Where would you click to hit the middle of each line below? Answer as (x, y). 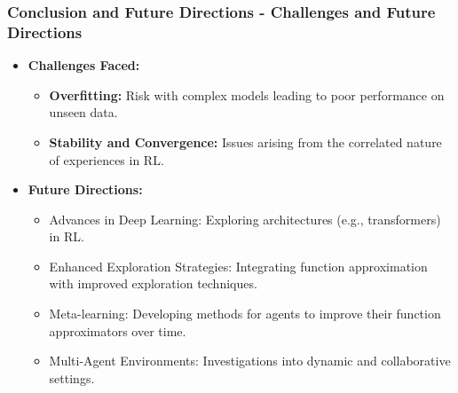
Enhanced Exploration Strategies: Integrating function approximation (238, 266)
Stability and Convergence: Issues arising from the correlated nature (245, 141)
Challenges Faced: (84, 65)
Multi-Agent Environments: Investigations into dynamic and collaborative (250, 361)
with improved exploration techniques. (153, 283)
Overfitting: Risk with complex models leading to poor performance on (247, 94)
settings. (72, 377)
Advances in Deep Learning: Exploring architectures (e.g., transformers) (245, 219)
